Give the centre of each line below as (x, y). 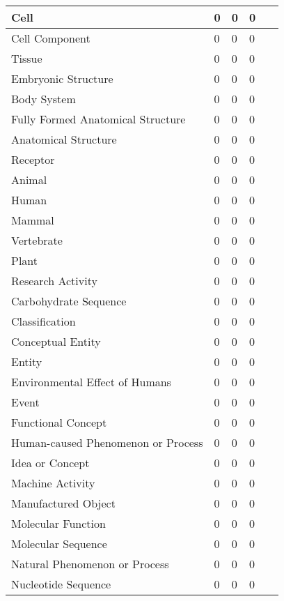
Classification (44, 321)
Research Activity (54, 281)
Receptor (33, 159)
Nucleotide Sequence (61, 584)
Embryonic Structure (62, 78)
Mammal (33, 220)
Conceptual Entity (56, 341)
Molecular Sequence (59, 543)
